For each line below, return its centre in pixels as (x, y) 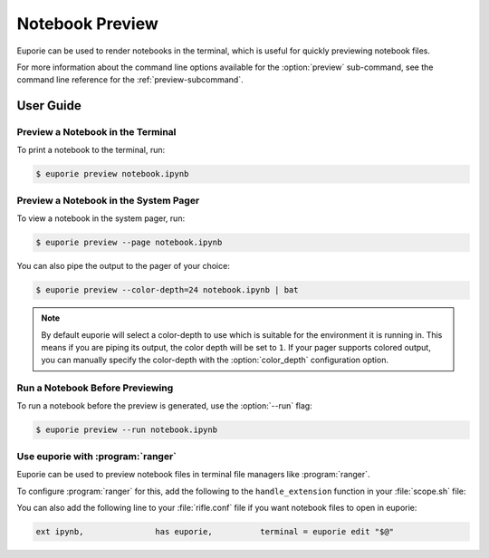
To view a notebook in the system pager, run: (101, 218)
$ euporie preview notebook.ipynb (112, 174)
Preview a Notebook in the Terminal (96, 132)
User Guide (49, 106)
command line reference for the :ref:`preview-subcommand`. (130, 80)
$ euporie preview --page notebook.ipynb (129, 243)
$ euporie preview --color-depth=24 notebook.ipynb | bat (167, 290)
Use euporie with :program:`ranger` (96, 456)
